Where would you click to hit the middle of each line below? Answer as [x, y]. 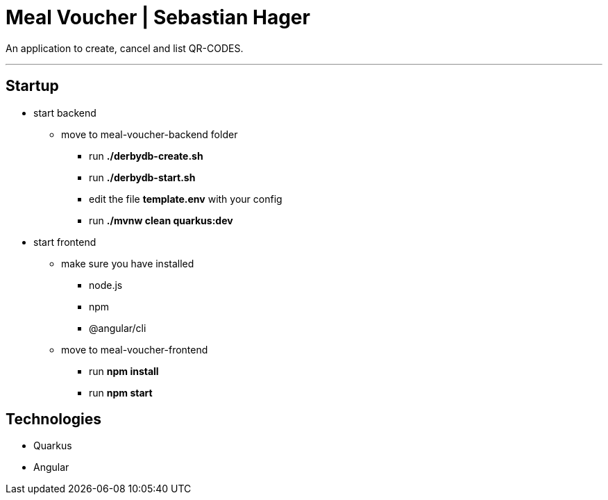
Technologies [54, 419]
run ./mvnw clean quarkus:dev [161, 220]
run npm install [124, 371]
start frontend [65, 242]
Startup [32, 86]
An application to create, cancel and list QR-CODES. [125, 48]
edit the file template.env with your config [186, 199]
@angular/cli [118, 328]
